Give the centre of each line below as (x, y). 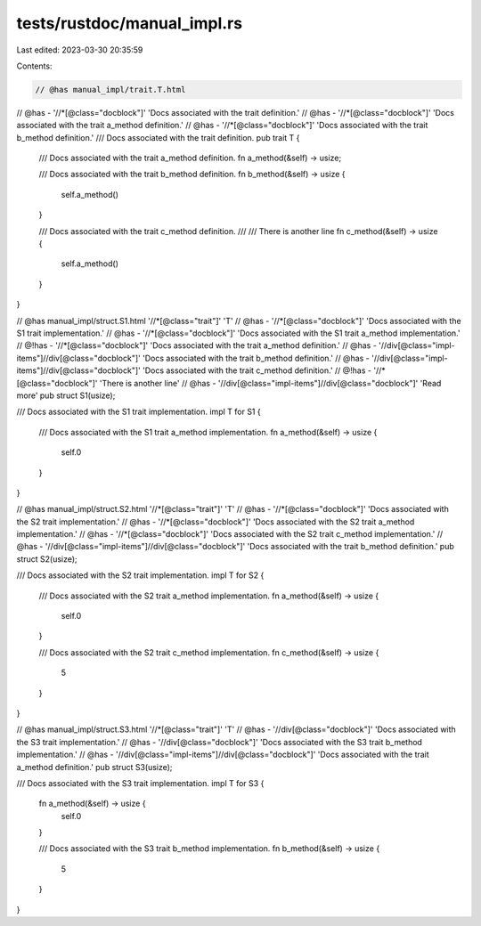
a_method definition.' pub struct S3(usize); (94, 767)
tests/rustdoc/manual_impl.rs (130, 23)
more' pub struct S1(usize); (66, 395)
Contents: (34, 66)
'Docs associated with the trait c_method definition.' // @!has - (257, 370)
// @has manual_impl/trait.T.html (110, 89)
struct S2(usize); (47, 559)
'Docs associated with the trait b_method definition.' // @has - (256, 358)
